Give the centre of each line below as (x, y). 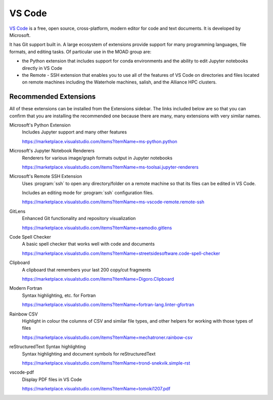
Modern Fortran (26, 288)
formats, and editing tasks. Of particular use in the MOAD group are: (80, 52)
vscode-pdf (22, 372)
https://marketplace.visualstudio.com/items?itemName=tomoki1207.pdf (96, 389)
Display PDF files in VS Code (52, 379)
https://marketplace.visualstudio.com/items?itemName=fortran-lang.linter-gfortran (108, 305)
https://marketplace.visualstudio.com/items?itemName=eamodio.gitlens (97, 228)
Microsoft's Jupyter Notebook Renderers (52, 151)
